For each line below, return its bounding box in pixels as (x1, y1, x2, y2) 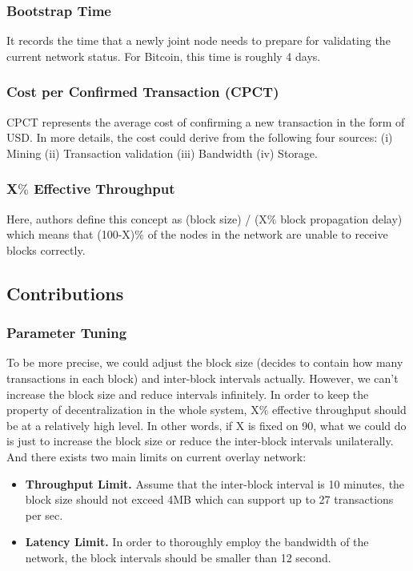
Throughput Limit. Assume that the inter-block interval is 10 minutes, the (25, 475, 405, 492)
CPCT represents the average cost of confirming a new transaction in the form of (6, 113, 405, 130)
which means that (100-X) (6, 226, 135, 243)
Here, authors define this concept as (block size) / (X (6, 210, 267, 227)
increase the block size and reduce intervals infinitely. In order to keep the (6, 385, 369, 402)
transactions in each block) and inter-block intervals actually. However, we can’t (6, 370, 399, 386)
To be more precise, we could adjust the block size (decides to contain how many (6, 354, 403, 371)
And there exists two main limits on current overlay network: (6, 448, 307, 464)
